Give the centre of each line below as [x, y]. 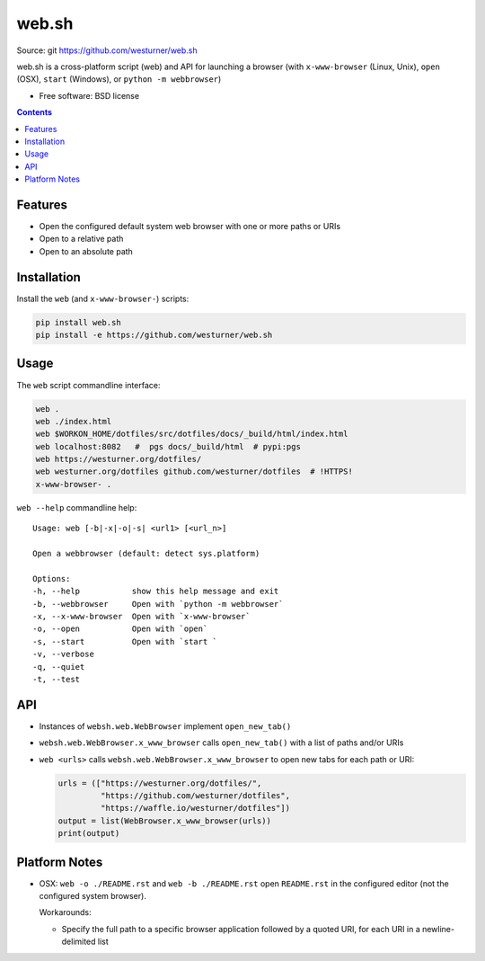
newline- [439, 929]
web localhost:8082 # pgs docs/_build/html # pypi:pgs [168, 446]
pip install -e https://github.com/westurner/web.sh [154, 335]
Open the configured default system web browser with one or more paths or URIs [190, 226]
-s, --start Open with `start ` [125, 641]
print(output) [89, 833]
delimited [79, 942]
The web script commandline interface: [88, 385]
